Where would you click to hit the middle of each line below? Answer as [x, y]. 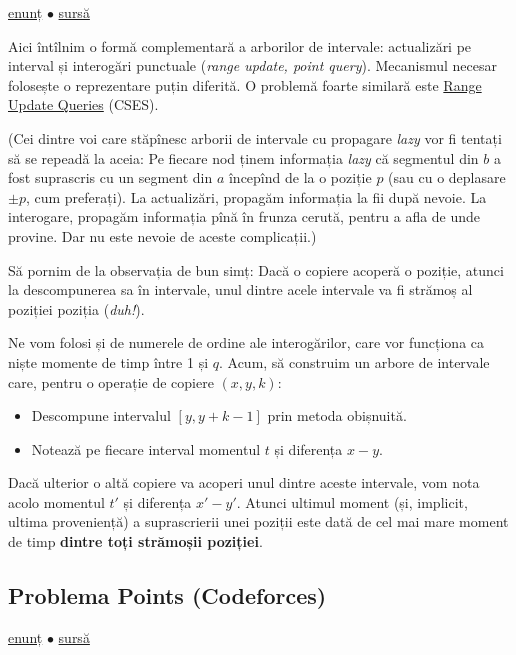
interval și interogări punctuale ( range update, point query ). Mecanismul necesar [252, 65]
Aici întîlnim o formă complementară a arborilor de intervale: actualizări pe [240, 45]
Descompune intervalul [101, 415]
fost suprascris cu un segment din [110, 177]
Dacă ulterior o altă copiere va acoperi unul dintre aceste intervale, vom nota [244, 482]
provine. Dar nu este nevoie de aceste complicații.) [162, 235]
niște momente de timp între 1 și [108, 361]
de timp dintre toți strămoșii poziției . [135, 541]
